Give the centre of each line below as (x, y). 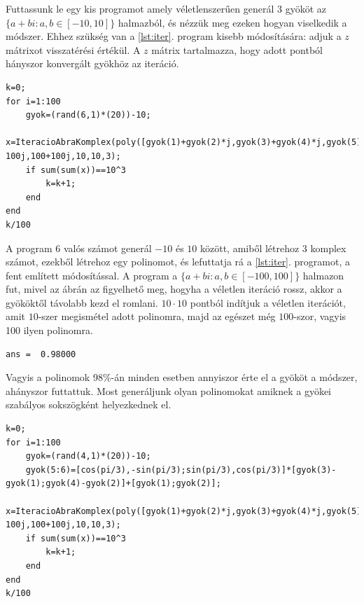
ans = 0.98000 (41, 354)
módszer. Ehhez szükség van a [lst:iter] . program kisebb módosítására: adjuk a (174, 36)
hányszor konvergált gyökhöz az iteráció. (92, 63)
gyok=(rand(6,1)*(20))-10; (88, 115)
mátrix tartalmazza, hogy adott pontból (237, 49)
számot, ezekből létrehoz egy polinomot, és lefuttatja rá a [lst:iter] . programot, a (178, 262)
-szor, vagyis (320, 316)
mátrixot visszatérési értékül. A (73, 49)
